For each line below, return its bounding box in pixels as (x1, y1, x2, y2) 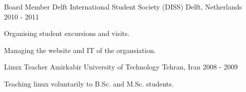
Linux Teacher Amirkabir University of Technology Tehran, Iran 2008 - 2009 (4, 61, 238, 72)
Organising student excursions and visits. (4, 28, 130, 38)
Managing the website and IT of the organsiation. (4, 44, 156, 55)
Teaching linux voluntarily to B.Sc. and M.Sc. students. (4, 78, 174, 88)
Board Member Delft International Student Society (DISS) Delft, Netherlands (4, 1, 242, 11)
